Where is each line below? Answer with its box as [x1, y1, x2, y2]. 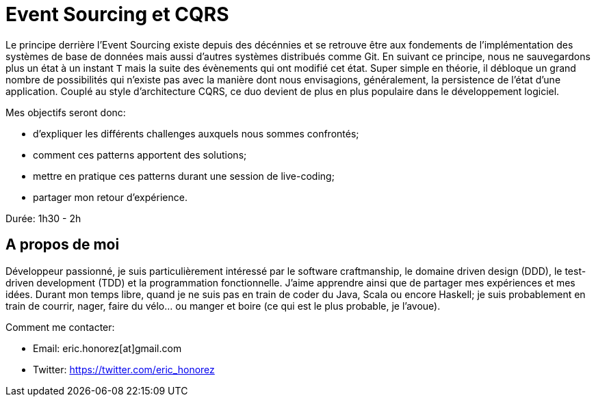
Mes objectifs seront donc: [5, 106, 126, 118]
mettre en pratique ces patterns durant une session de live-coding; [33, 170, 335, 182]
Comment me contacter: [5, 321, 115, 333]
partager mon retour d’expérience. [33, 191, 187, 203]
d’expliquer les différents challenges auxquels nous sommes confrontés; [33, 127, 359, 139]
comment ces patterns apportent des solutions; [33, 148, 247, 161]
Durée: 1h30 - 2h [5, 212, 81, 224]
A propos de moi [5, 236, 120, 254]
